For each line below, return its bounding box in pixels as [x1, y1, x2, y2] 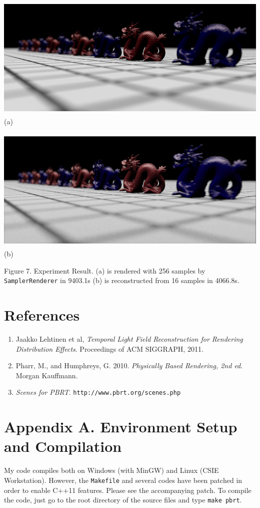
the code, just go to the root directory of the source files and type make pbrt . [4, 494, 242, 505]
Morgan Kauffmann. [15, 370, 78, 380]
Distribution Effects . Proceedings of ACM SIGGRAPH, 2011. [15, 343, 203, 354]
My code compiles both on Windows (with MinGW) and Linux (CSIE [4, 465, 219, 475]
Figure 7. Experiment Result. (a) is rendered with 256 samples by [4, 265, 205, 276]
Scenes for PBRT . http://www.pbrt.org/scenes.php [15, 387, 181, 397]
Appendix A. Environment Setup [4, 416, 237, 437]
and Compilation [4, 436, 122, 456]
